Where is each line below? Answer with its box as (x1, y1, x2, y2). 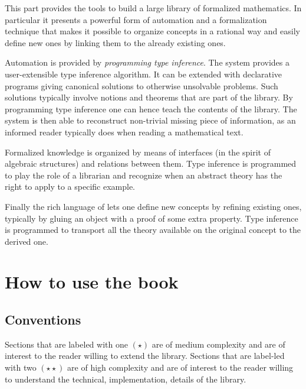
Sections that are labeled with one (5, 338, 128, 350)
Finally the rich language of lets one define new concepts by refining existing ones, (5, 200, 302, 212)
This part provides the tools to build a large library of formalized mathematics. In (5, 2, 302, 14)
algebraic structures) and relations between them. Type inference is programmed (5, 157, 297, 170)
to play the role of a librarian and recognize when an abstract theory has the (5, 168, 282, 181)
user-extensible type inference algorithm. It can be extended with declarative (5, 67, 282, 80)
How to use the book (5, 270, 179, 294)
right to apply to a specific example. (5, 180, 136, 193)
